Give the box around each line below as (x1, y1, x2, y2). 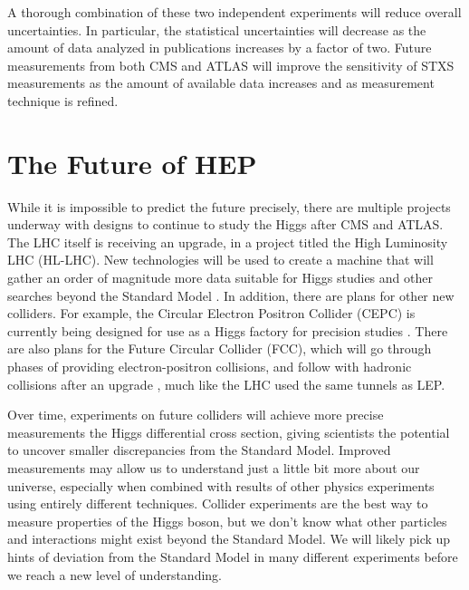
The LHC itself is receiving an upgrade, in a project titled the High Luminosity (7, 232, 448, 251)
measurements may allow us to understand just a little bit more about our (7, 459, 420, 477)
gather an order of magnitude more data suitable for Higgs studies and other (7, 268, 433, 287)
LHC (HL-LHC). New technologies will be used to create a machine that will (7, 250, 434, 269)
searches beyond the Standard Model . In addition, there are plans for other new (7, 285, 455, 305)
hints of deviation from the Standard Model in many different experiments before (7, 546, 458, 566)
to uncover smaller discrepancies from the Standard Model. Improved (7, 440, 391, 459)
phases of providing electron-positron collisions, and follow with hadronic (7, 357, 412, 376)
